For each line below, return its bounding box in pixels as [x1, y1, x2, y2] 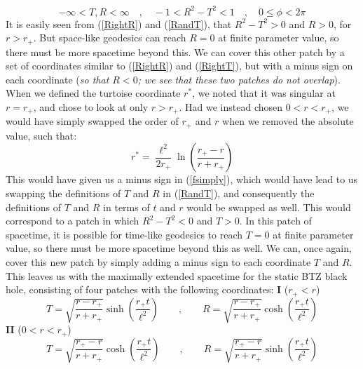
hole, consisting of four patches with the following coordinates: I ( [6, 282, 289, 297]
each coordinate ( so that [6, 72, 109, 86]
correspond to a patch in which [6, 213, 139, 228]
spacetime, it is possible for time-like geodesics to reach [6, 227, 243, 241]
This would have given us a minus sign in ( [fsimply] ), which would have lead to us [6, 172, 358, 187]
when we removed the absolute [222, 114, 354, 128]
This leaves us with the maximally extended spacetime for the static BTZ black [6, 268, 348, 283]
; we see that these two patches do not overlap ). [137, 72, 341, 86]
